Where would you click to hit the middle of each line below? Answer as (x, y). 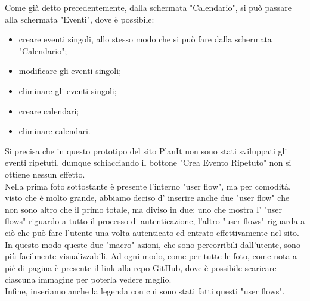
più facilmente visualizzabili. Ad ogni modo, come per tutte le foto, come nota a (151, 256)
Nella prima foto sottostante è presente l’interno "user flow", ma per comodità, (148, 186)
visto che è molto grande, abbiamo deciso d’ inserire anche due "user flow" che (147, 198)
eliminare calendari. (55, 131)
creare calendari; (49, 111)
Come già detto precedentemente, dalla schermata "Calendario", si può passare (148, 7)
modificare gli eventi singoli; (70, 71)
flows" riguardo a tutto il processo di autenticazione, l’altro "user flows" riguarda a (155, 221)
